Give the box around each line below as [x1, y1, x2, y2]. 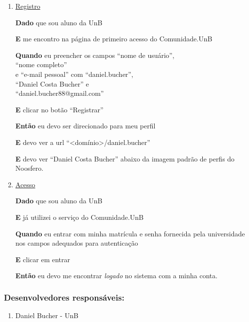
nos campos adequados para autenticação [15, 238, 138, 248]
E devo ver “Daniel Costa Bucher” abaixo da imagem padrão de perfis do [15, 153, 235, 163]
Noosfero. [15, 163, 44, 173]
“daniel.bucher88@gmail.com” [15, 88, 104, 98]
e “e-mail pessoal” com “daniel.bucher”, [15, 69, 133, 79]
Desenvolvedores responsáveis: [4, 291, 124, 303]
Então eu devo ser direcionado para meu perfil [15, 121, 156, 131]
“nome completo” [15, 59, 67, 70]
